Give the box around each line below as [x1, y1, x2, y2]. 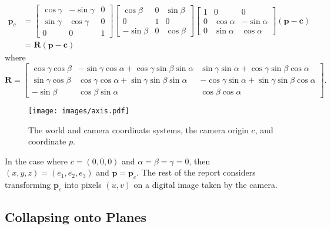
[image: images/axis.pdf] [28, 106, 129, 115]
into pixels [64, 179, 102, 191]
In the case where [5, 154, 68, 167]
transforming [5, 179, 51, 191]
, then [189, 154, 210, 167]
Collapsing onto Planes [5, 208, 147, 226]
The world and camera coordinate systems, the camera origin [28, 123, 249, 136]
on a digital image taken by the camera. [133, 179, 277, 191]
